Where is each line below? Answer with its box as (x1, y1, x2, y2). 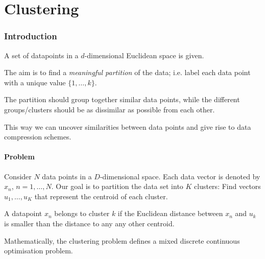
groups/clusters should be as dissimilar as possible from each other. (4, 104, 215, 114)
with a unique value (4, 77, 66, 87)
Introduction (4, 30, 57, 42)
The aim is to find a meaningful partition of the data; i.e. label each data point (4, 67, 251, 78)
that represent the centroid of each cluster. (34, 191, 168, 201)
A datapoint (4, 208, 42, 219)
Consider (4, 171, 32, 181)
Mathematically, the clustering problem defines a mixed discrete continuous (4, 235, 240, 246)
